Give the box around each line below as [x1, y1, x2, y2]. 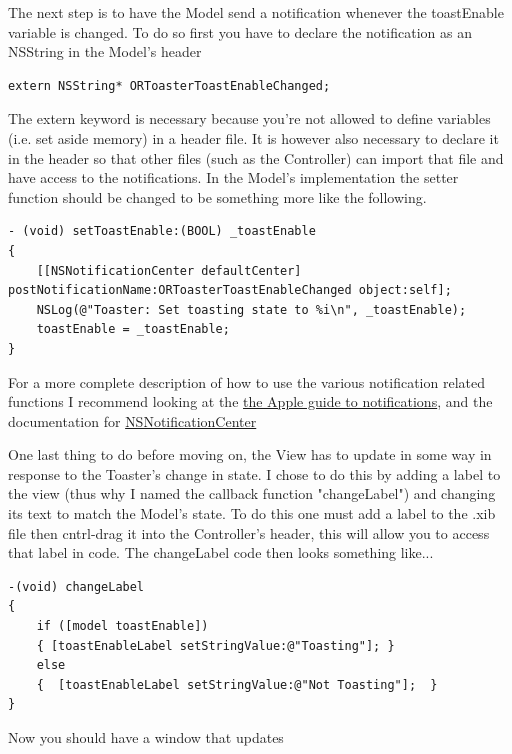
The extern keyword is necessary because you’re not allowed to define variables [8, 108, 491, 129]
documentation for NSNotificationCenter [8, 410, 257, 431]
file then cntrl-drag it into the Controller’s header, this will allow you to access [8, 522, 490, 543]
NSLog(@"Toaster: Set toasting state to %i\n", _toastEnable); [36, 302, 467, 317]
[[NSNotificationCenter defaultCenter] [36, 263, 302, 278]
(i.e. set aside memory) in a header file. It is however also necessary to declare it [8, 127, 499, 148]
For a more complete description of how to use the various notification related [8, 371, 485, 392]
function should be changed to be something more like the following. [8, 186, 427, 207]
